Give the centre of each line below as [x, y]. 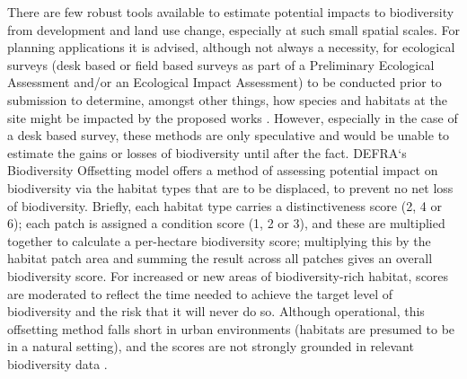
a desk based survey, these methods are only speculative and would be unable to [229, 135]
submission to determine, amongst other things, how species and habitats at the [227, 99]
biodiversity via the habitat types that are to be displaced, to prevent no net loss [230, 187]
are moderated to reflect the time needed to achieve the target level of [200, 293]
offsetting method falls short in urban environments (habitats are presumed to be [231, 328]
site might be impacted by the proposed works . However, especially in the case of [233, 117]
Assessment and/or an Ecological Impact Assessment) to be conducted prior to [225, 82]
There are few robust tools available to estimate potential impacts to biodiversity [231, 12]
